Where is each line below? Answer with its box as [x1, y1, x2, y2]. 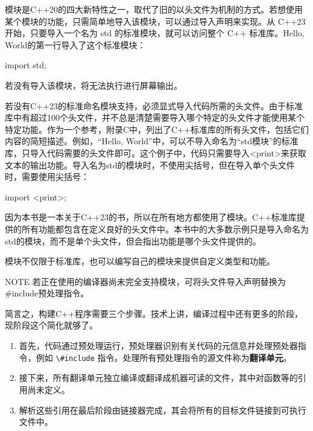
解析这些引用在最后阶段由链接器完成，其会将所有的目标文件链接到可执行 [19, 403, 306, 416]
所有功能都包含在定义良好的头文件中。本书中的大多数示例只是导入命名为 [21, 222, 309, 235]
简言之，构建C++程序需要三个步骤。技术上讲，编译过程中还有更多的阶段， [5, 307, 303, 319]
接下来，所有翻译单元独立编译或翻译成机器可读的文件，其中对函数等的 [19, 371, 298, 384]
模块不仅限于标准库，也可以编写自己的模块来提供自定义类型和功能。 [5, 255, 275, 267]
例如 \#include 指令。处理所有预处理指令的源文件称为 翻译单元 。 [36, 351, 292, 363]
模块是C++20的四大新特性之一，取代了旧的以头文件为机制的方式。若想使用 [5, 3, 303, 15]
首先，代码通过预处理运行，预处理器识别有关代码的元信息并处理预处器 [19, 339, 298, 352]
